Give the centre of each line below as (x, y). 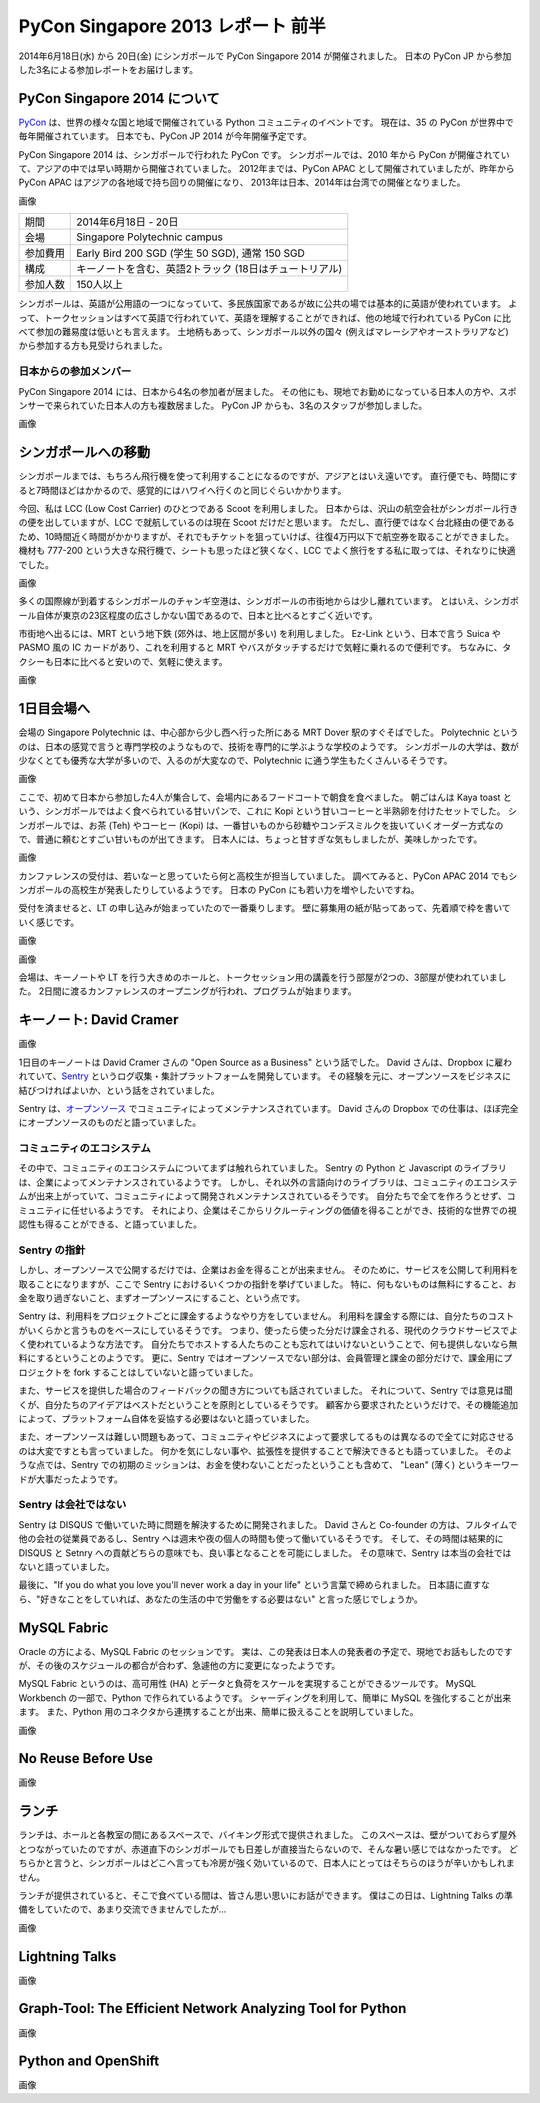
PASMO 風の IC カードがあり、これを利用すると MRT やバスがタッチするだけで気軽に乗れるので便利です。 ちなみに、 (260, 647)
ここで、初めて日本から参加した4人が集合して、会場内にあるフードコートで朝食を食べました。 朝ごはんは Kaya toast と (265, 797)
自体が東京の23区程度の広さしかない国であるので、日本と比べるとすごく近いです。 (207, 615)
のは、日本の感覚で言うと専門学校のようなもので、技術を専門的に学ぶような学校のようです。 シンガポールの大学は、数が (268, 746)
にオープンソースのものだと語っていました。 (110, 1122)
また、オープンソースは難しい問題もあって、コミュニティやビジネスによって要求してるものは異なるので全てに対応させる (266, 1437)
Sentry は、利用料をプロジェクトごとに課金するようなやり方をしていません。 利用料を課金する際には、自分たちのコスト (266, 1316)
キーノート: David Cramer (98, 1020)
